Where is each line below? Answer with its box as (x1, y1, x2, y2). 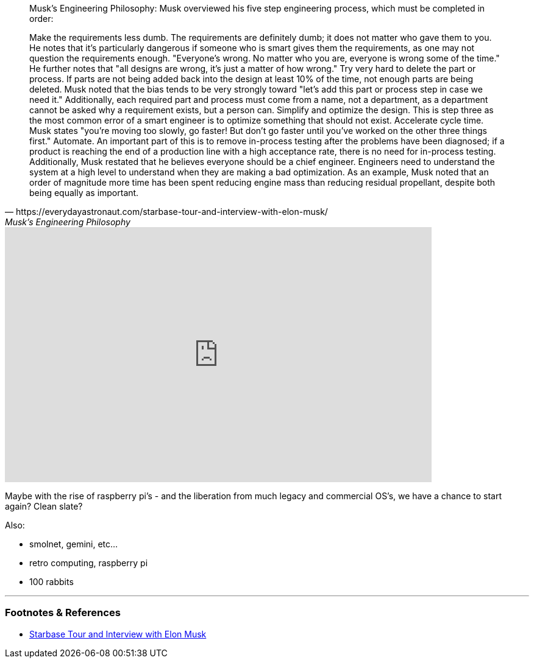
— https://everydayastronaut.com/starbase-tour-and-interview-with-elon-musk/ (5, 206, 328, 217)
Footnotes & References (5, 606, 121, 619)
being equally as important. (29, 188, 139, 198)
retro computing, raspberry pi (29, 558, 148, 568)
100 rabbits (29, 577, 74, 587)
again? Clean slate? (5, 501, 83, 511)
